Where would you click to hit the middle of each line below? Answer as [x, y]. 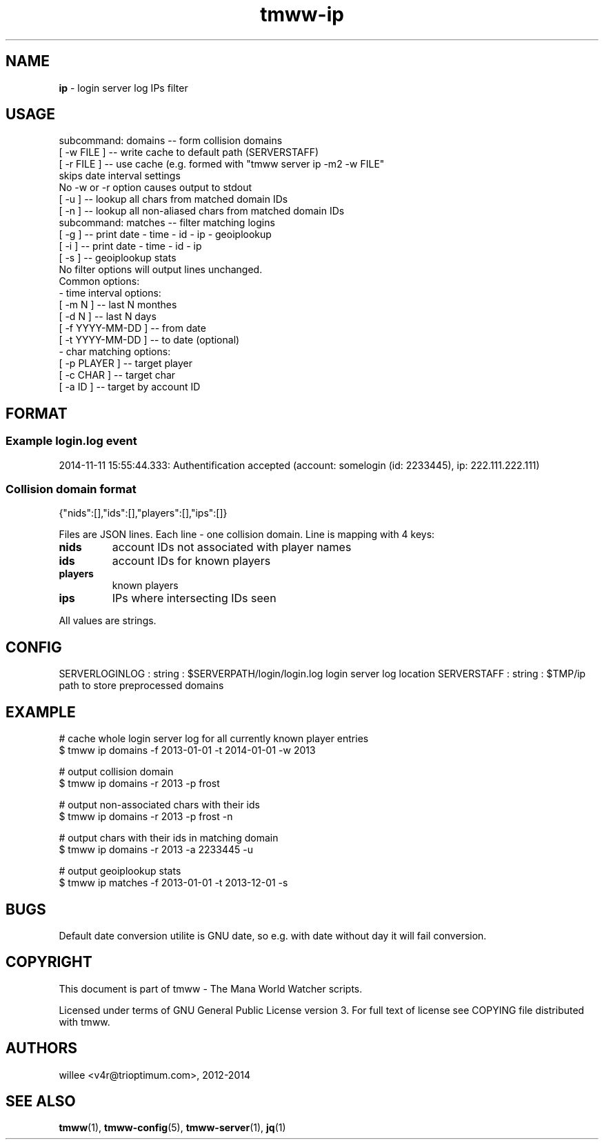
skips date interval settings [120, 176]
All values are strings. [108, 621]
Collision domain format [71, 489]
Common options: [99, 281]
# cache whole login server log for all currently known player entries [214, 739]
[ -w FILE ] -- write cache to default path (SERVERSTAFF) [189, 152]
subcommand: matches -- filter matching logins [167, 223]
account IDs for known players [191, 561]
